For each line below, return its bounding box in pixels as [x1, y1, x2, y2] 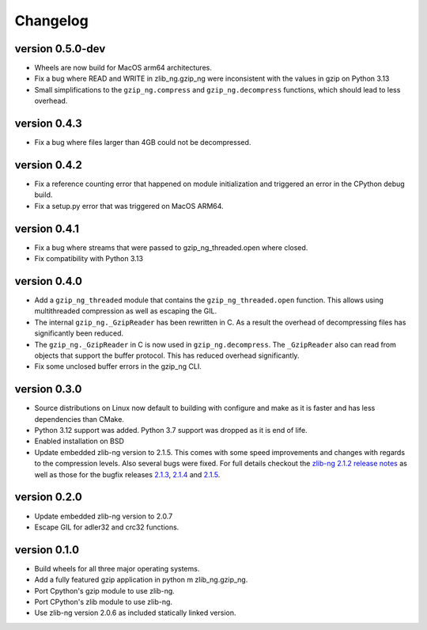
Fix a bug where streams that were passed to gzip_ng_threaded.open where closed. [34, 242, 308, 252]
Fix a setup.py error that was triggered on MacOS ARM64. [34, 201, 225, 211]
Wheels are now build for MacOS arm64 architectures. [34, 63, 213, 73]
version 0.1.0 [14, 543, 79, 556]
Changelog [14, 12, 89, 29]
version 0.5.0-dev [14, 42, 106, 55]
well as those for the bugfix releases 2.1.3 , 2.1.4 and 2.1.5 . [34, 469, 221, 479]
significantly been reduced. [34, 328, 124, 338]
